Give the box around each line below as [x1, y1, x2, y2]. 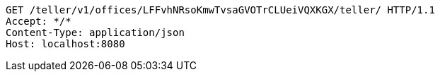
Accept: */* [6, 16, 71, 27]
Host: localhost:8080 [6, 38, 125, 49]
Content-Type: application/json [6, 27, 185, 38]
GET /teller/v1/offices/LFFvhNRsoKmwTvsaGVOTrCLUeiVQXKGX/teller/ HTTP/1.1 [6, 4, 435, 16]
